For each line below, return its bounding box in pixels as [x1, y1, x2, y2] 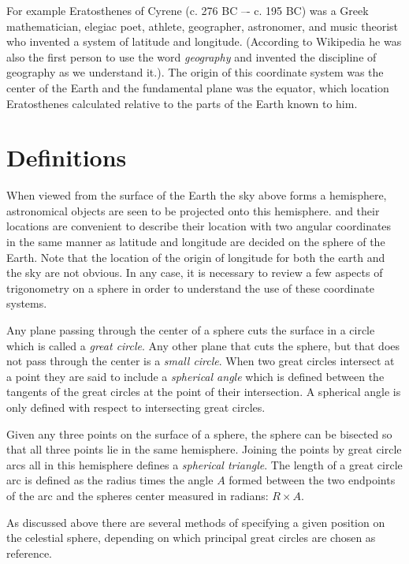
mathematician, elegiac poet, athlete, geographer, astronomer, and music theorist [6, 17, 399, 34]
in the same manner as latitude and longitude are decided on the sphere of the [6, 233, 385, 250]
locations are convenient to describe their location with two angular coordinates [6, 218, 392, 234]
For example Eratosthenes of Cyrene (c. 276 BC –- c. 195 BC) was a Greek [6, 2, 369, 18]
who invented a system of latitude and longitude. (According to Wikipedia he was [6, 33, 402, 50]
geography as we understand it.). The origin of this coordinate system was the [6, 64, 384, 80]
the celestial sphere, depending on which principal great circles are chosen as [6, 529, 376, 546]
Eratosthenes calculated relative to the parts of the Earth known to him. [6, 95, 358, 111]
